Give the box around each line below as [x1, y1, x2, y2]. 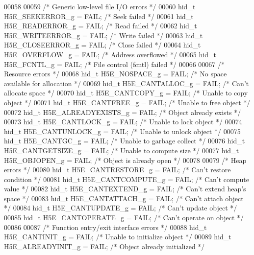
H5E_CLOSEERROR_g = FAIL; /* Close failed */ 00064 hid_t [4, 40, 201, 50]
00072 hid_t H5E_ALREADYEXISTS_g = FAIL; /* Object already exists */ [4, 107, 241, 117]
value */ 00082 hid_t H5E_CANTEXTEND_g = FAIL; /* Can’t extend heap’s [4, 184, 246, 194]
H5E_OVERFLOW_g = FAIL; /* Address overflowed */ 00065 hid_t [4, 49, 216, 59]
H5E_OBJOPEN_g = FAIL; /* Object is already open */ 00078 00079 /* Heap [4, 155, 247, 165]
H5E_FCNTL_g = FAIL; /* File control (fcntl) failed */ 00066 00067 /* [4, 59, 225, 69]
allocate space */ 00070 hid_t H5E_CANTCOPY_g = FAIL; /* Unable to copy [4, 88, 248, 98]
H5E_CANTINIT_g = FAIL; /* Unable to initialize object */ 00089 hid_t [4, 232, 231, 242]
